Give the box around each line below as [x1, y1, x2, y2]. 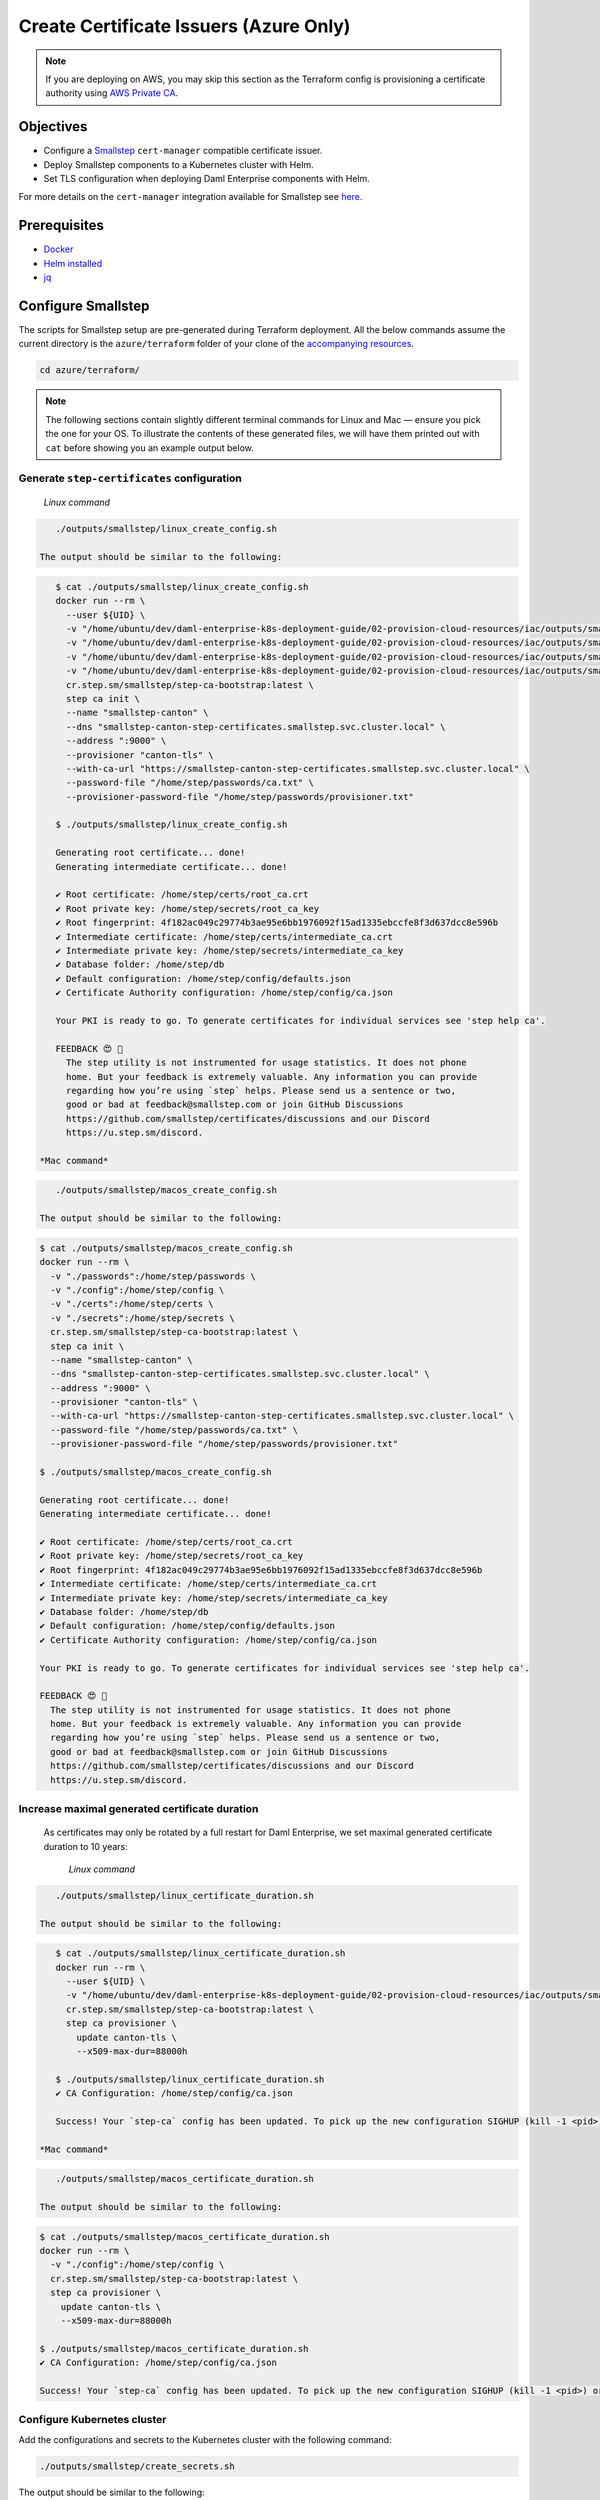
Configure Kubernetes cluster [18, 2413, 167, 2427]
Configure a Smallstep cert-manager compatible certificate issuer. [43, 145, 323, 157]
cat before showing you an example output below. [45, 441, 255, 454]
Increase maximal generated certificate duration [18, 1801, 259, 1815]
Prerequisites [18, 217, 104, 234]
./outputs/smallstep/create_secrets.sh [39, 2460, 235, 2472]
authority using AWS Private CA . [45, 87, 179, 99]
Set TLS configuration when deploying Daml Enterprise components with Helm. [43, 173, 370, 185]
